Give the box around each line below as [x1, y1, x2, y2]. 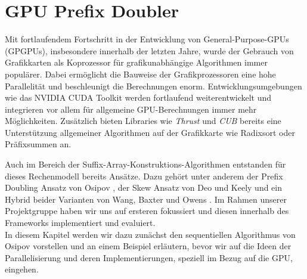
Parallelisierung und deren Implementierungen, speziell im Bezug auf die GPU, [5, 251, 293, 263]
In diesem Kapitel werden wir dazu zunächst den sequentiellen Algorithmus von [5, 228, 296, 240]
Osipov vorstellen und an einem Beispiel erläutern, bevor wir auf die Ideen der [5, 240, 292, 252]
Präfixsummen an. [5, 138, 72, 150]
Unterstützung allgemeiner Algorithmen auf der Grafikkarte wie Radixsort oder [5, 126, 295, 138]
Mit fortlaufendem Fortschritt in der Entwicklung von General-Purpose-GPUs [5, 33, 289, 45]
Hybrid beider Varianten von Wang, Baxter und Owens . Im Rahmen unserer [5, 193, 287, 205]
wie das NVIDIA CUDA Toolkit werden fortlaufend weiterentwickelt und [5, 91, 272, 104]
